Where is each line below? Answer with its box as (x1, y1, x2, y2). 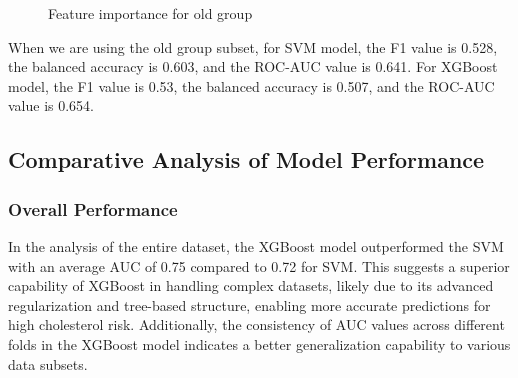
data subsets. (8, 353, 88, 374)
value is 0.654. (8, 95, 95, 116)
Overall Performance (8, 196, 178, 221)
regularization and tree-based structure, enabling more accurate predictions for (8, 294, 491, 315)
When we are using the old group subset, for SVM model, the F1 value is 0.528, (8, 36, 498, 57)
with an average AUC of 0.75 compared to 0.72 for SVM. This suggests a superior (8, 255, 510, 276)
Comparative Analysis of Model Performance (8, 144, 485, 175)
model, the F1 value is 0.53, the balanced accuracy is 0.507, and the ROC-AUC (8, 75, 495, 96)
